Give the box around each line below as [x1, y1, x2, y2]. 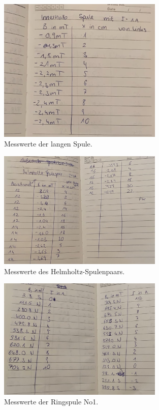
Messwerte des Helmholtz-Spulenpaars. [4, 266, 125, 276]
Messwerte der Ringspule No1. [4, 396, 99, 407]
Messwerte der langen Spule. [4, 138, 92, 149]
